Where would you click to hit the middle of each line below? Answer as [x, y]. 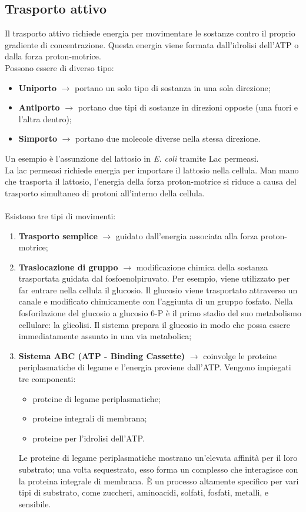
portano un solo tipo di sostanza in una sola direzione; [173, 87]
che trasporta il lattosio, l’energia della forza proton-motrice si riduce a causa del [151, 181]
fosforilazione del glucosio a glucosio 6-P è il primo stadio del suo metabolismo [160, 313]
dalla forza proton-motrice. [53, 56]
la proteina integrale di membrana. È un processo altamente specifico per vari [159, 481]
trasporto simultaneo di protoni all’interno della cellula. [105, 193]
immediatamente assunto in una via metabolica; [105, 336]
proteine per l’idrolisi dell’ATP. [89, 438]
